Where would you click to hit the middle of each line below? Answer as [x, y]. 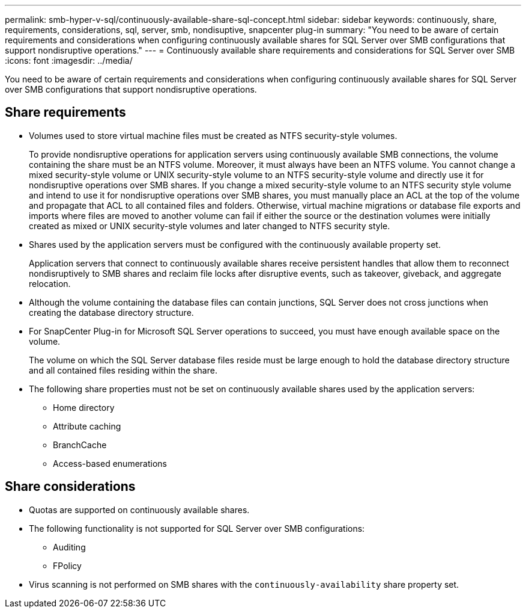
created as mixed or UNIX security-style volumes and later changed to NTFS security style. [210, 226]
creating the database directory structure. [111, 312]
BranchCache [80, 445]
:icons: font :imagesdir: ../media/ [69, 60]
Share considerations [70, 487]
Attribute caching [87, 426]
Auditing [69, 547]
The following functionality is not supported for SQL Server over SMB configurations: [197, 528]
